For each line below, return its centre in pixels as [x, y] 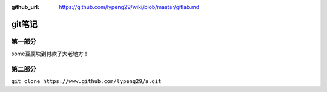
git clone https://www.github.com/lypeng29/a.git [86, 81]
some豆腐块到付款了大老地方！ [50, 54]
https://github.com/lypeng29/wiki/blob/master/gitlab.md [129, 7]
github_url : [25, 7]
